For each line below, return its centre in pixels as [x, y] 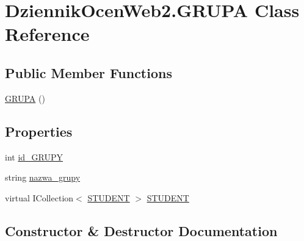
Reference [47, 34]
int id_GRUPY [34, 156]
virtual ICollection [39, 197]
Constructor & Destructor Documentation [141, 230]
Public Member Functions [89, 72]
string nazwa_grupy [43, 177]
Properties [39, 131]
